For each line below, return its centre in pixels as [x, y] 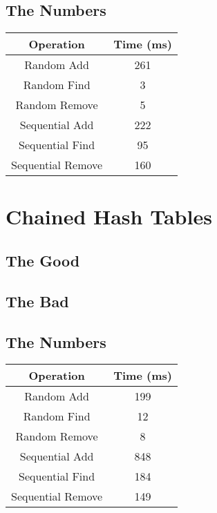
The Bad [37, 301]
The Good [43, 260]
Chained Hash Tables [109, 216]
